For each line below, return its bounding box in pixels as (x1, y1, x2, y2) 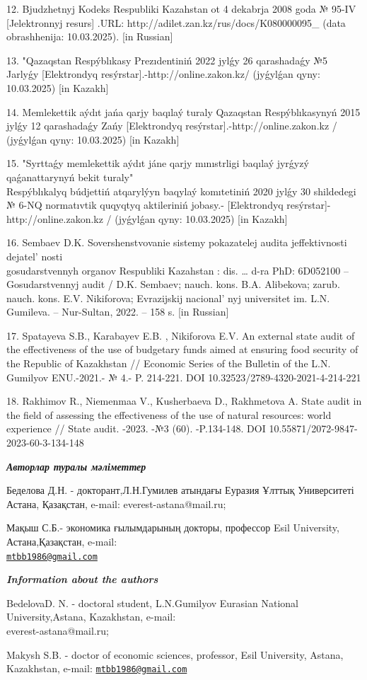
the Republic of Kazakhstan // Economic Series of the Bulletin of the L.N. (6, 356, 331, 371)
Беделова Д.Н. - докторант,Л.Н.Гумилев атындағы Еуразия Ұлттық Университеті (6, 483, 354, 497)
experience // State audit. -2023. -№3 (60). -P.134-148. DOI (6, 421, 266, 436)
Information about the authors (6, 572, 158, 587)
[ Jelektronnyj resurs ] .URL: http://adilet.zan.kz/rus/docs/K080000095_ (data (6, 15, 346, 30)
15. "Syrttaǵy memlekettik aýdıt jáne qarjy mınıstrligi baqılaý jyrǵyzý (6, 156, 309, 171)
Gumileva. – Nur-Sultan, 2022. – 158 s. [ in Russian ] (6, 304, 229, 319)
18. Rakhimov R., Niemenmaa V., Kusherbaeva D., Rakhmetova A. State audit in (6, 393, 362, 408)
